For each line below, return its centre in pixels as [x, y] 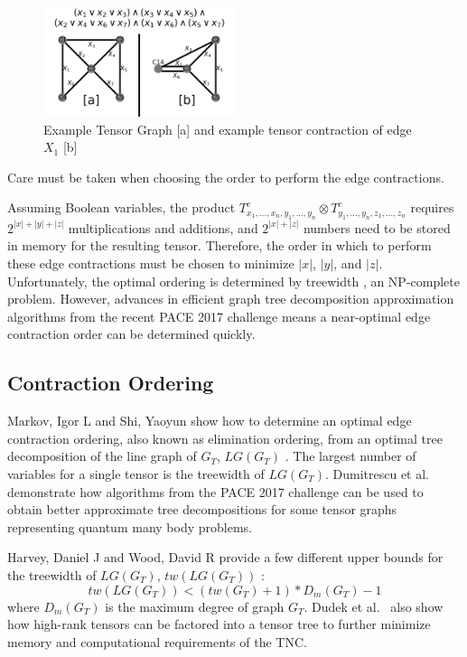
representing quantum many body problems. [130, 526]
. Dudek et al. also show [374, 606]
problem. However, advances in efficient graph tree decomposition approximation [231, 299]
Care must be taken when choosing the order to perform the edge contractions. [226, 177]
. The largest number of [350, 456]
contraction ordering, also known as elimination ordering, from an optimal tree [225, 438]
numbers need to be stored [377, 227]
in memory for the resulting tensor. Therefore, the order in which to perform [219, 245]
